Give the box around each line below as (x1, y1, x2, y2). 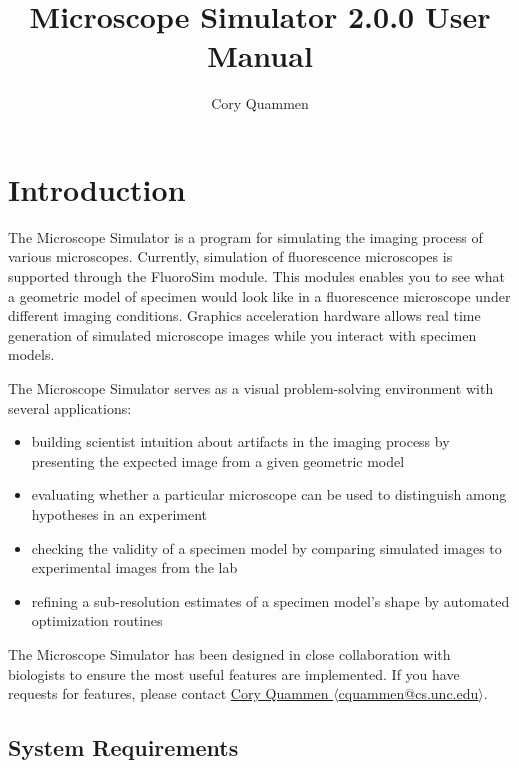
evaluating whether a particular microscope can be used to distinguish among (31, 484, 507, 505)
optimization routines (31, 610, 163, 631)
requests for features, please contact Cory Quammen (8, 683, 329, 704)
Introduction (8, 168, 186, 209)
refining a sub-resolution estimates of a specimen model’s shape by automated (31, 590, 510, 611)
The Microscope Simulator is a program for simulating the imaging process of (8, 226, 483, 247)
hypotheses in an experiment (31, 503, 207, 524)
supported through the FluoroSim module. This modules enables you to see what (8, 266, 505, 287)
